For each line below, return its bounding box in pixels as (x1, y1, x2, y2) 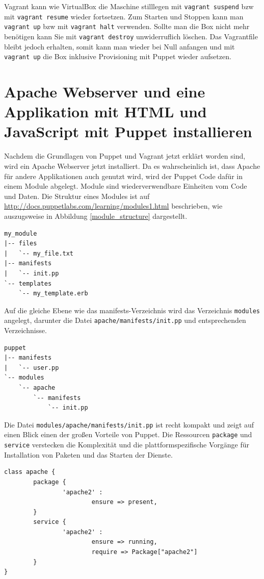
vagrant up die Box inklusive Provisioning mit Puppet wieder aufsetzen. (4, 51, 231, 62)
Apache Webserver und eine (4, 81, 205, 102)
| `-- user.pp (4, 364, 59, 371)
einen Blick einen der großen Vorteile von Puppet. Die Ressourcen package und (4, 429, 252, 440)
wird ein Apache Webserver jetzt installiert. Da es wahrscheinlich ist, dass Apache (4, 160, 260, 171)
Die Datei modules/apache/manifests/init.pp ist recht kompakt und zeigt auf (4, 419, 254, 430)
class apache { (4, 468, 56, 476)
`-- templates (4, 280, 52, 287)
